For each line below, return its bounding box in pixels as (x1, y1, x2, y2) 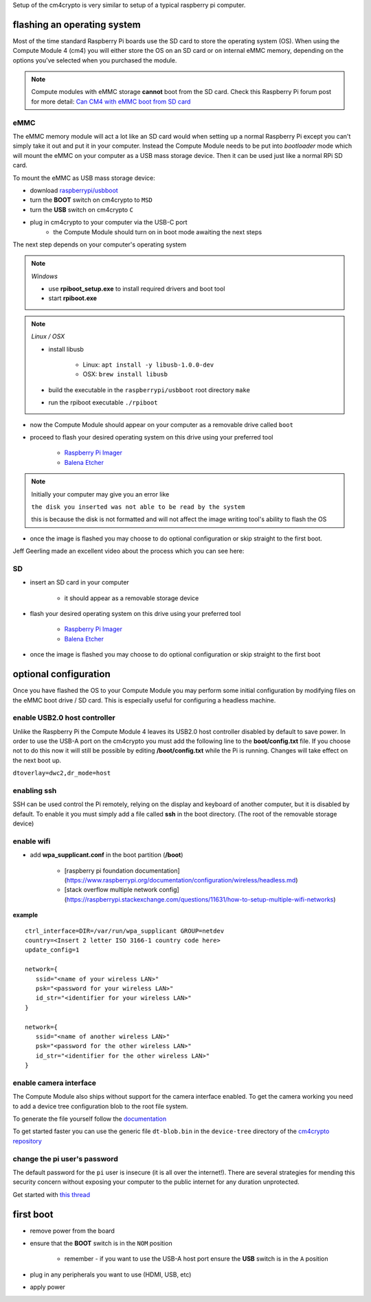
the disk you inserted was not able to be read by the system (31, 503, 245, 511)
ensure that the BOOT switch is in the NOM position (30, 1240, 172, 1247)
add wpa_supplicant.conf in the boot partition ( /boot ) (30, 851, 183, 859)
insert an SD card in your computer (30, 578, 130, 586)
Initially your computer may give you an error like (31, 490, 170, 498)
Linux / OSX (31, 332, 65, 341)
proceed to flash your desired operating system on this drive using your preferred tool (30, 433, 273, 441)
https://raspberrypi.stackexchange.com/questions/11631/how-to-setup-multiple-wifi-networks (66, 895, 334, 903)
